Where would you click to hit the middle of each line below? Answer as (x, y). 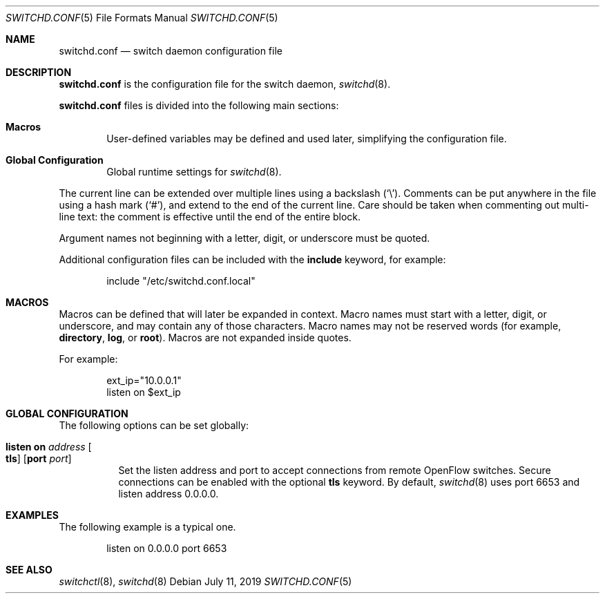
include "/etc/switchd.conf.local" (181, 281)
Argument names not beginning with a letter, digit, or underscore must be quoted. (244, 238)
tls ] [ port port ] (39, 458)
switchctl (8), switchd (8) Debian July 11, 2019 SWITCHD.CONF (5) (205, 581)
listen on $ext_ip (144, 392)
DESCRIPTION (39, 72)
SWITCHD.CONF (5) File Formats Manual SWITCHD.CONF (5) (142, 18)
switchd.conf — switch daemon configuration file (171, 51)
